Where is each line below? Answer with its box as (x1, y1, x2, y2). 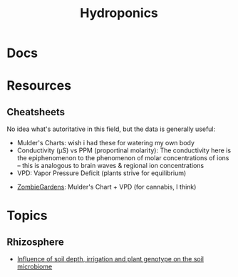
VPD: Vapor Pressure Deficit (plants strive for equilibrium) (16, 169, 187, 177)
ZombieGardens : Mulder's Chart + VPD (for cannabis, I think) (16, 183, 197, 192)
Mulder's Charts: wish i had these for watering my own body (16, 139, 195, 147)
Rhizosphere (6, 236, 65, 248)
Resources (6, 78, 72, 94)
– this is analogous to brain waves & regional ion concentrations (16, 162, 205, 170)
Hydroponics (80, 5, 158, 21)
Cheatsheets (6, 105, 66, 118)
